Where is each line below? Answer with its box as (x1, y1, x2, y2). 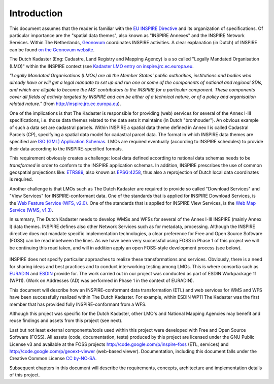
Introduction (9, 8, 63, 19)
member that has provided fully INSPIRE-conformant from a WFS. (9, 301, 147, 307)
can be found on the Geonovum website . (9, 46, 95, 53)
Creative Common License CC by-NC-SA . (9, 356, 97, 362)
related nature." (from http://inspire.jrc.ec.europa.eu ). (9, 101, 121, 107)
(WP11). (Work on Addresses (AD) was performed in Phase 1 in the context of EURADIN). (9, 277, 194, 284)
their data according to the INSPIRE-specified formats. (9, 145, 123, 152)
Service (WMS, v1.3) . (9, 207, 53, 213)
